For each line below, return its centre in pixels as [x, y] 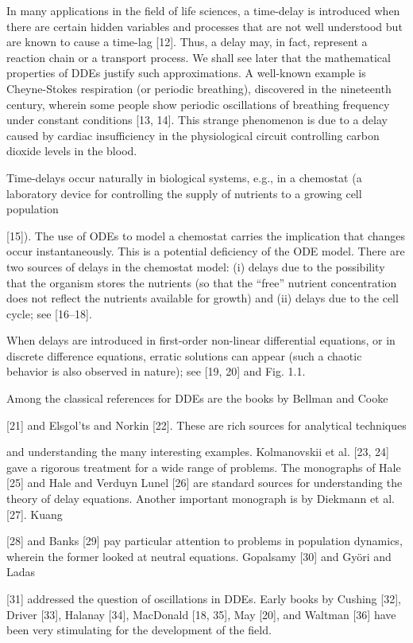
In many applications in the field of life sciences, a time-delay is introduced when [203, 10]
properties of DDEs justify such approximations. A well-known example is [186, 73]
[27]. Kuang [35, 514]
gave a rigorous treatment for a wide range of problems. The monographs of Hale [204, 467]
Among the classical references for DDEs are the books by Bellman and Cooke [197, 398]
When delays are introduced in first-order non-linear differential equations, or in [201, 340]
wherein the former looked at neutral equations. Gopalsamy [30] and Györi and [199, 556]
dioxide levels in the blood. [72, 151]
